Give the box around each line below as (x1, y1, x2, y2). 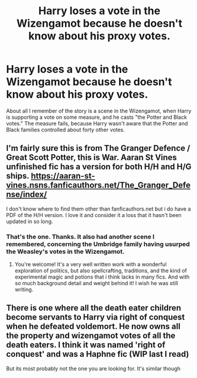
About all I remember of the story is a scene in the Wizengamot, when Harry (6, 107, 192, 114)
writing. (14, 286, 34, 293)
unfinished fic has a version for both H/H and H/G (6, 161, 192, 172)
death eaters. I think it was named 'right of (6, 340, 166, 350)
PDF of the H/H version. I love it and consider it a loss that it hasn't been (6, 211, 182, 218)
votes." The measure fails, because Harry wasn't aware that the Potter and (6, 119, 188, 127)
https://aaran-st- (30, 171, 96, 181)
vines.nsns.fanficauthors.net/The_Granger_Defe (6, 180, 191, 190)
